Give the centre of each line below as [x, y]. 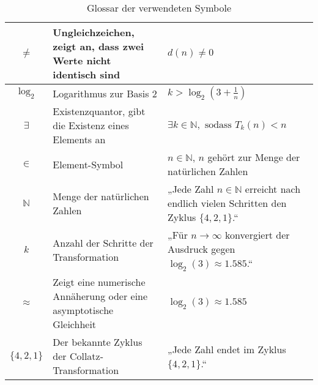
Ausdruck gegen [202, 249]
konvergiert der [257, 235]
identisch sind [87, 74]
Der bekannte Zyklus [98, 342]
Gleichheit [75, 324]
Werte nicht [82, 60]
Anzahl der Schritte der [103, 242]
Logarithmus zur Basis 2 [105, 93]
